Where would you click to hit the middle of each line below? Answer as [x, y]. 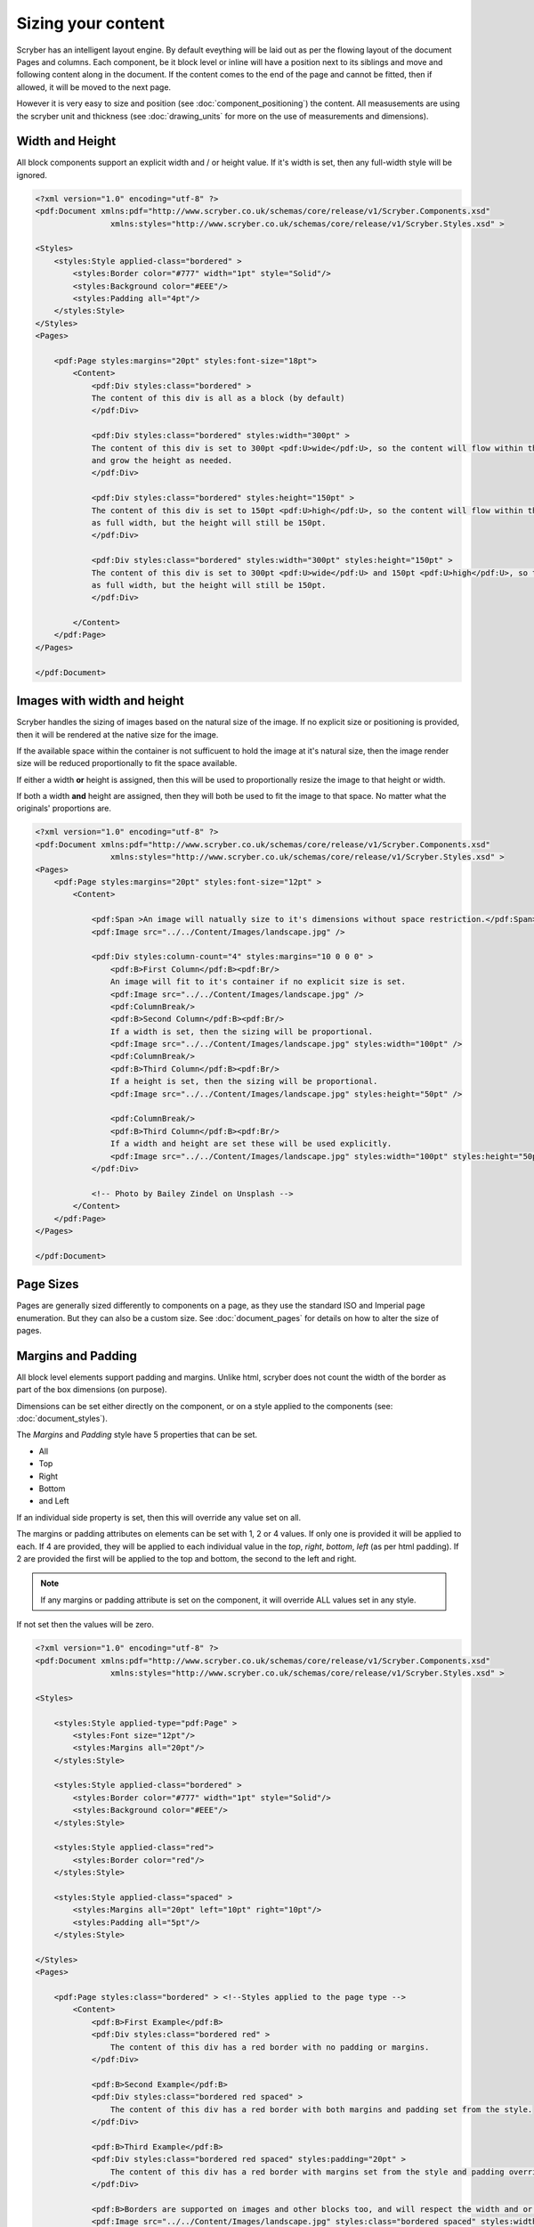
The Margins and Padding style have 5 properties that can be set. [137, 1435]
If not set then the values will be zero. [85, 1625]
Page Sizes [48, 1284]
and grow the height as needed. [162, 460]
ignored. [32, 175]
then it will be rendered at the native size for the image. [117, 734]
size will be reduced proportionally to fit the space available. [127, 763]
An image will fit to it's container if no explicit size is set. [258, 982]
